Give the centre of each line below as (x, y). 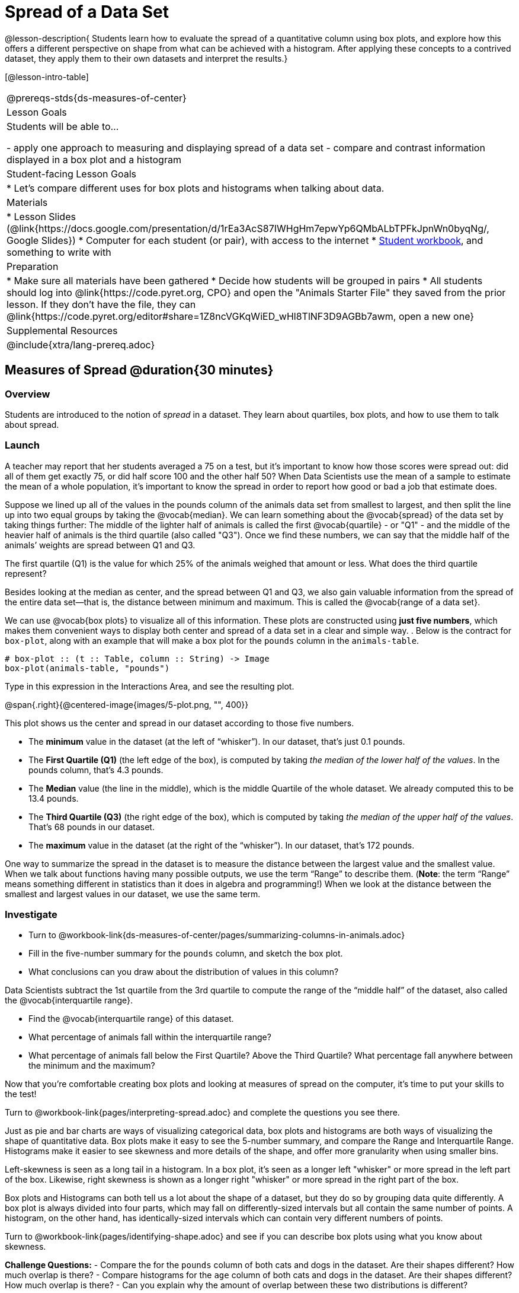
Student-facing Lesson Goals (72, 174)
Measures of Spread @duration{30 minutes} (139, 370)
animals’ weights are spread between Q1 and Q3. (100, 545)
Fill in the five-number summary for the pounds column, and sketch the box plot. (186, 954)
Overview (28, 394)
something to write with (59, 252)
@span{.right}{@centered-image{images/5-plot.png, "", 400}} (127, 704)
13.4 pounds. (54, 798)
